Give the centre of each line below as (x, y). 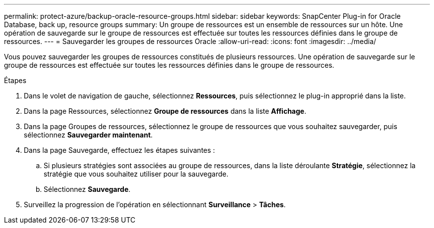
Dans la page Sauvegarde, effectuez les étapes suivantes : (119, 150)
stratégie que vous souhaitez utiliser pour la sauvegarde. (136, 174)
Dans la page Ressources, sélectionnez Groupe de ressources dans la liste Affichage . (165, 111)
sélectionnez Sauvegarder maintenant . (88, 135)
